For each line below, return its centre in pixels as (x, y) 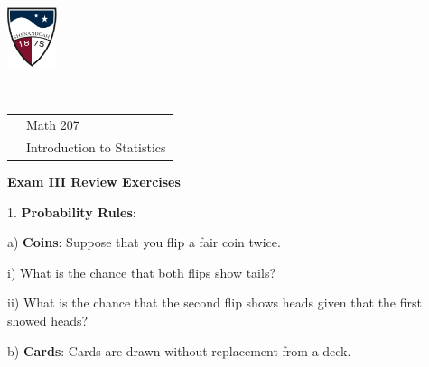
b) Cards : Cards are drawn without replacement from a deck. (179, 350)
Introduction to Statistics (96, 147)
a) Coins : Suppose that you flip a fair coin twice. (144, 242)
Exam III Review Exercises (94, 182)
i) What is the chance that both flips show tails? (142, 272)
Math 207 (53, 125)
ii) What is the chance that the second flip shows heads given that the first (214, 303)
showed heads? (48, 320)
